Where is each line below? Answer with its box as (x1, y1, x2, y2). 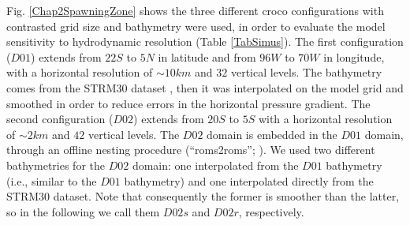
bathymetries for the (6, 156, 105, 173)
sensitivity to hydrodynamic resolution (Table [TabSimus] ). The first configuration (6, 33, 404, 50)
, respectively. (238, 203, 304, 219)
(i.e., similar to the (6, 172, 97, 189)
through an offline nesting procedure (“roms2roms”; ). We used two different (6, 141, 375, 158)
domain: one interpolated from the (132, 156, 299, 173)
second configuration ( (6, 111, 114, 127)
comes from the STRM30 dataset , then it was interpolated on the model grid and (6, 79, 404, 96)
